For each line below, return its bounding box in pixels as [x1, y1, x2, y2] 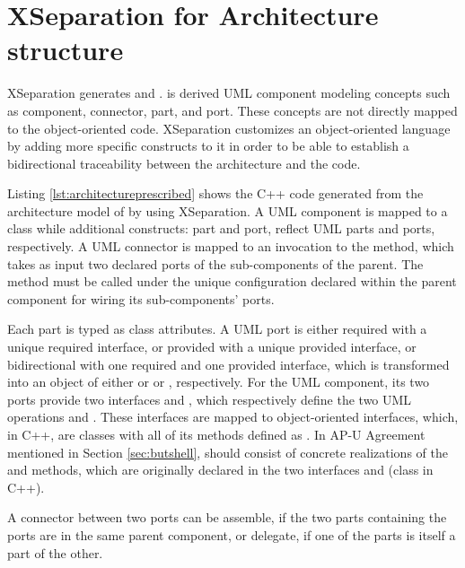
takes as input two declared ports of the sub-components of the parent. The [7, 254, 424, 273]
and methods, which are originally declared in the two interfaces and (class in [7, 460, 434, 479]
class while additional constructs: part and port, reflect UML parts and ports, [7, 219, 435, 238]
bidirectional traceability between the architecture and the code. [7, 153, 361, 172]
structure [7, 31, 124, 68]
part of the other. [7, 543, 103, 562]
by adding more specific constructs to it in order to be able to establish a [7, 136, 409, 155]
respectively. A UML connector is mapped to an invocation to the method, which [7, 237, 454, 256]
